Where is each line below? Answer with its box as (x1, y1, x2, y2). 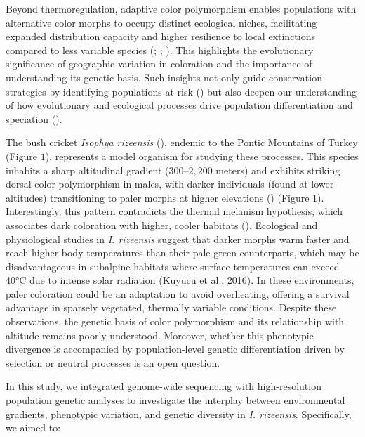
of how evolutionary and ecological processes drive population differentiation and (6, 98, 353, 112)
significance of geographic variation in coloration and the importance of (6, 56, 312, 71)
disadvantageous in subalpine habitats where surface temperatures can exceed (6, 259, 340, 273)
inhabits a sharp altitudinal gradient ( (6, 162, 169, 177)
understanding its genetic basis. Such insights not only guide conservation (6, 70, 322, 84)
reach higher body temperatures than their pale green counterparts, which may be (6, 245, 359, 260)
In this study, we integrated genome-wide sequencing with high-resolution (6, 379, 321, 393)
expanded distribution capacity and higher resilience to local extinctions (6, 29, 315, 44)
